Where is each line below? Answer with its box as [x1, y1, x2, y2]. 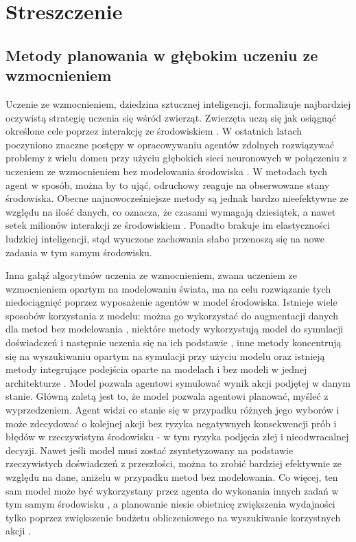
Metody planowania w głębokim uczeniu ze [5, 44, 318, 65]
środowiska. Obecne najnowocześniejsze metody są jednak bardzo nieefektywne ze [5, 191, 348, 205]
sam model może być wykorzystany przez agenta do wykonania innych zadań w [5, 483, 339, 497]
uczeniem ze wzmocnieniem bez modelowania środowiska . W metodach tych [5, 163, 328, 178]
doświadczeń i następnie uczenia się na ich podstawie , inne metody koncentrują [5, 335, 342, 350]
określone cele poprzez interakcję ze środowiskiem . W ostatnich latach [5, 124, 302, 138]
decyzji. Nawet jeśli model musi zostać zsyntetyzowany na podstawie [5, 442, 294, 457]
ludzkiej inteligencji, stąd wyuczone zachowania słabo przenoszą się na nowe [5, 231, 325, 245]
